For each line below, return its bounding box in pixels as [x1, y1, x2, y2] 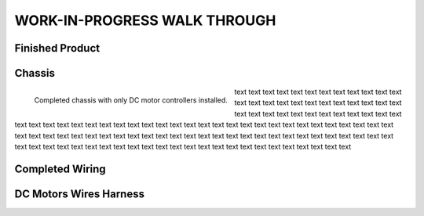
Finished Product [14, 41, 101, 55]
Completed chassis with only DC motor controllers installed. [34, 95, 228, 105]
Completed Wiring [14, 162, 106, 175]
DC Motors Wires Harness [14, 187, 145, 200]
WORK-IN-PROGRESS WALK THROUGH [14, 12, 276, 29]
